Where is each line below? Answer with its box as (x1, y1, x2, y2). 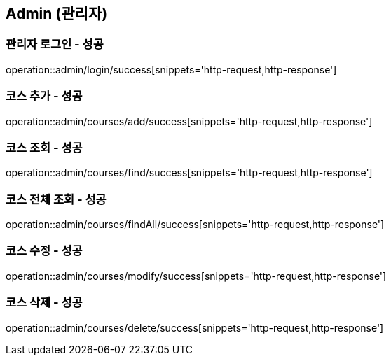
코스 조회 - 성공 (6, 140, 83, 155)
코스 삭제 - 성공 (6, 295, 83, 310)
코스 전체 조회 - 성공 (6, 192, 107, 206)
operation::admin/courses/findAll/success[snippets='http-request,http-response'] (6, 218, 385, 231)
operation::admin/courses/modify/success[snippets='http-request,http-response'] (6, 269, 387, 282)
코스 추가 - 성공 (6, 89, 83, 104)
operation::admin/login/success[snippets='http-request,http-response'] (6, 63, 337, 76)
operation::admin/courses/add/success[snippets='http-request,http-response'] (6, 115, 373, 127)
